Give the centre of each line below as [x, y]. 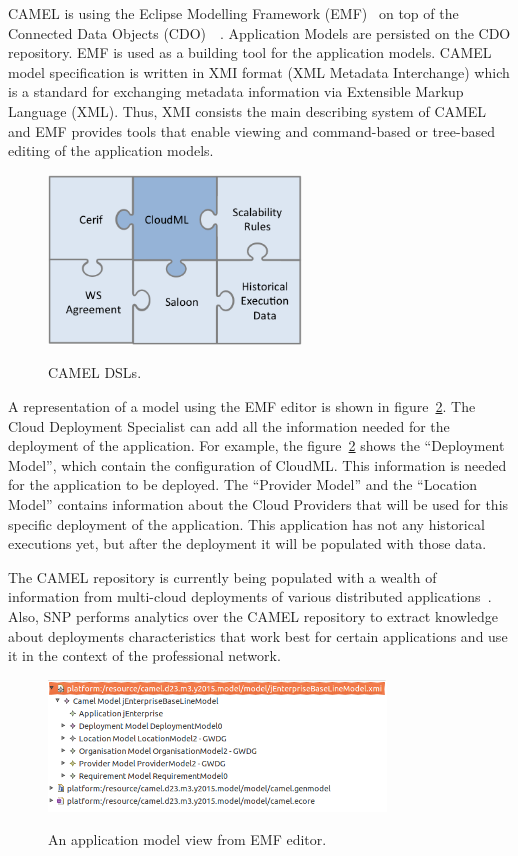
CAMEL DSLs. [95, 372]
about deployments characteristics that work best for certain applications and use [258, 635]
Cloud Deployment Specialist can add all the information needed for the [229, 425]
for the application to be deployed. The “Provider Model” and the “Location [243, 484]
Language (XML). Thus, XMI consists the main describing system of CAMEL [247, 110]
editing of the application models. [111, 150]
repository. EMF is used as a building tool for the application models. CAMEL [250, 52]
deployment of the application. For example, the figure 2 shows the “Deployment [256, 445]
